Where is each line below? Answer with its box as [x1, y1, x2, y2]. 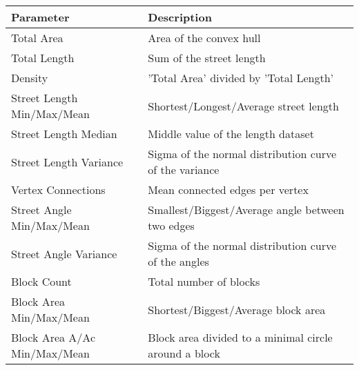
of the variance [148, 162, 220, 177]
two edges [148, 217, 195, 233]
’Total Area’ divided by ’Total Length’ [148, 70, 334, 86]
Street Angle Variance [11, 245, 117, 262]
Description [148, 9, 212, 25]
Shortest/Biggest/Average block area [148, 301, 326, 318]
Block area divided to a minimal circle [148, 329, 333, 345]
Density [11, 70, 48, 86]
